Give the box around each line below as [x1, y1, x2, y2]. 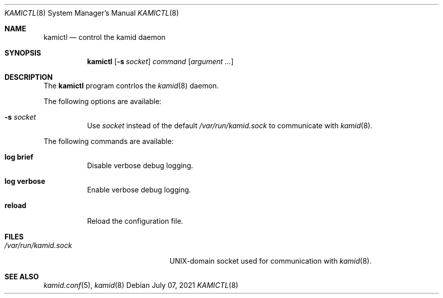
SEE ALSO [5, 272, 39, 281]
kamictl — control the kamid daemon [43, 33, 166, 41]
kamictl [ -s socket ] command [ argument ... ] [87, 57, 234, 66]
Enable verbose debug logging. [87, 185, 191, 194]
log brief [5, 153, 33, 161]
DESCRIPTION [5, 73, 53, 81]
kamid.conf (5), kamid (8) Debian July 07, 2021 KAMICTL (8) [43, 281, 238, 289]
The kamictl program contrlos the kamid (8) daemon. [43, 81, 219, 90]
